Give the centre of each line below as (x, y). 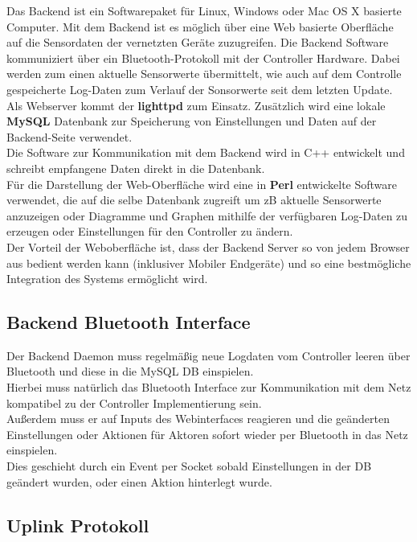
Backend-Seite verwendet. (69, 136)
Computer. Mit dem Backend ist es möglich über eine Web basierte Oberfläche (200, 26)
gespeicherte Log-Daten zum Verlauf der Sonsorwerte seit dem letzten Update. (200, 89)
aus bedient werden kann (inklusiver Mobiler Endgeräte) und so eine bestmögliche (209, 263)
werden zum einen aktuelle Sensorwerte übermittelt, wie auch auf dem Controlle (204, 74)
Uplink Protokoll (78, 525)
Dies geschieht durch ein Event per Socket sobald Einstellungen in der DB (189, 466)
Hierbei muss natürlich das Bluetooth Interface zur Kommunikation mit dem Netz (209, 387)
